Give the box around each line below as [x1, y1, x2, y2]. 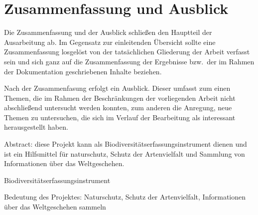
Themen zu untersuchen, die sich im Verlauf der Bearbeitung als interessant [4, 112, 236, 122]
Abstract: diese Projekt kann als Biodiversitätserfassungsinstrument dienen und [4, 139, 247, 149]
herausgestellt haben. [4, 122, 68, 132]
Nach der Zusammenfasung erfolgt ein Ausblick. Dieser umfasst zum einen [4, 83, 231, 93]
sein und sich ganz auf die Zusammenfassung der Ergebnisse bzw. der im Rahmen [4, 56, 255, 66]
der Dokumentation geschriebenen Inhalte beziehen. [4, 66, 162, 76]
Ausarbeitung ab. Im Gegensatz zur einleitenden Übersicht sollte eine [4, 36, 216, 47]
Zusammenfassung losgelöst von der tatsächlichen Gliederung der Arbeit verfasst [4, 46, 250, 57]
